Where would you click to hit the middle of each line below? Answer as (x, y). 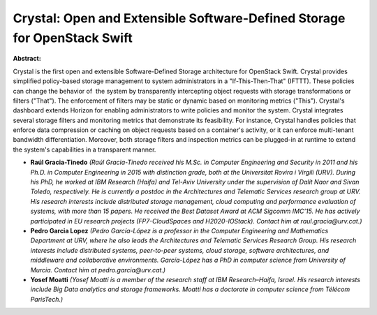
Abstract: (27, 59)
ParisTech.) (47, 299)
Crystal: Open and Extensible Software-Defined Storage (179, 18)
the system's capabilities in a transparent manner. (84, 149)
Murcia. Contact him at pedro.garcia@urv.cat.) (98, 270)
